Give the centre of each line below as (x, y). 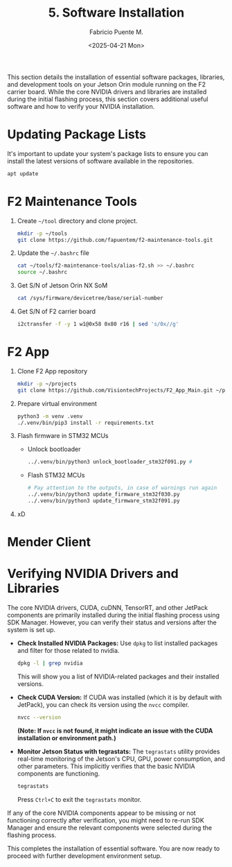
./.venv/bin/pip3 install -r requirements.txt (86, 423)
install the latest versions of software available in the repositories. (100, 161)
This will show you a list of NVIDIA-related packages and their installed (118, 676)
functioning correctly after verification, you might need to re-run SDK (106, 820)
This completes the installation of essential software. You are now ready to (114, 848)
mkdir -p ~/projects (47, 384)
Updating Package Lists (77, 135)
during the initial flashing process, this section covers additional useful (108, 99)
